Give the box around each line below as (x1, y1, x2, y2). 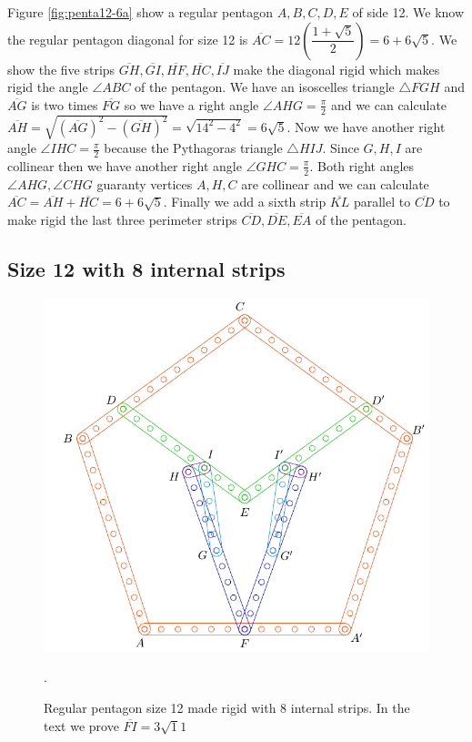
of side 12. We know (352, 3, 465, 21)
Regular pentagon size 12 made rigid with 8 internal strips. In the (44, 697, 410, 717)
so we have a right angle (124, 95, 259, 114)
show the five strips (7, 59, 115, 78)
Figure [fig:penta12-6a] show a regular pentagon (7, 3, 274, 21)
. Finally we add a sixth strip (163, 192, 326, 211)
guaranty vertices (96, 174, 193, 193)
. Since (322, 138, 359, 158)
